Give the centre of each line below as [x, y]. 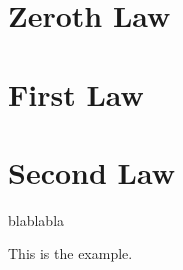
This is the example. [70, 253]
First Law [76, 93]
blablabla [36, 219]
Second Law [91, 171]
